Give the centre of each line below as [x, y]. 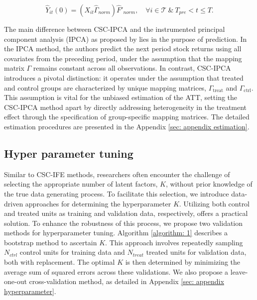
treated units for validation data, [196, 252]
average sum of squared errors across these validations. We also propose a [116, 271]
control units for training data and [72, 252]
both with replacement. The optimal [60, 262]
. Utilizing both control [214, 203]
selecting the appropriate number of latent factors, [81, 184]
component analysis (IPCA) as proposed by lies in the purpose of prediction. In [126, 39]
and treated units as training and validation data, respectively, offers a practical [126, 213]
